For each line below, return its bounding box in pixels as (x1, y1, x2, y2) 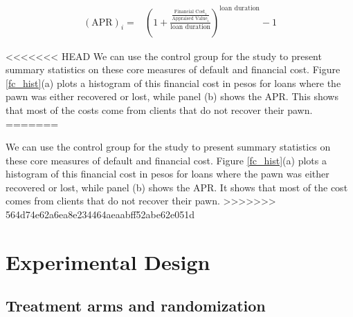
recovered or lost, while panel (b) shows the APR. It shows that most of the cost (6, 180, 348, 194)
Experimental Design (6, 247, 210, 276)
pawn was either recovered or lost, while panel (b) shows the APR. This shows (6, 89, 338, 104)
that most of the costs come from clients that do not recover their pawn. (6, 102, 313, 117)
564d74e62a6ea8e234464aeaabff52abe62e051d (6, 207, 194, 222)
